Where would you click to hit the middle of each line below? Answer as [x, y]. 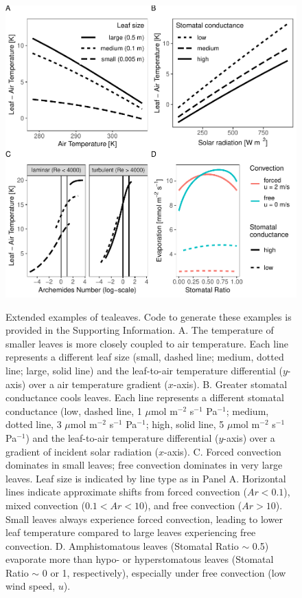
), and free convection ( [193, 505]
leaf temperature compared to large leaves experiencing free [131, 532]
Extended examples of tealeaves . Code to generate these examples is [149, 316]
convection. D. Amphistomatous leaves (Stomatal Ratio [122, 545]
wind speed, [31, 586]
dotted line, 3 [34, 424]
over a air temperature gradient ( [98, 384]
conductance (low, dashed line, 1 [74, 410]
